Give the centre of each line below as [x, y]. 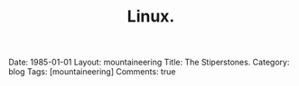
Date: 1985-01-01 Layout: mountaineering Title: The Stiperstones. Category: [149, 62]
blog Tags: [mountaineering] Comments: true [92, 72]
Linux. [151, 17]
